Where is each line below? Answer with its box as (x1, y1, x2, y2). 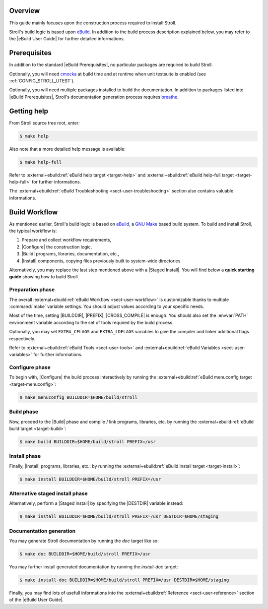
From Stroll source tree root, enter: (9, 120, 80, 126)
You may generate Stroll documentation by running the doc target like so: (9, 538, 159, 544)
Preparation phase (9, 286, 55, 293)
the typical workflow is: (9, 228, 57, 234)
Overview (9, 6, 40, 15)
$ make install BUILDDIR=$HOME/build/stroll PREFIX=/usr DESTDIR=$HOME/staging (19, 514, 219, 519)
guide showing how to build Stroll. (9, 274, 79, 280)
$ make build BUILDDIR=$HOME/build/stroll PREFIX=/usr (19, 439, 156, 444)
